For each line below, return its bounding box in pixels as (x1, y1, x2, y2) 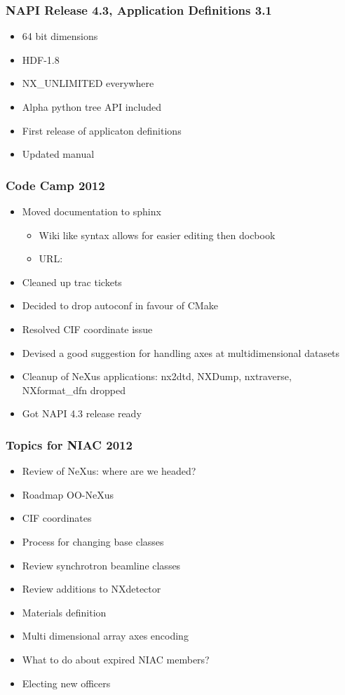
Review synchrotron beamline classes (22, 558, 181, 572)
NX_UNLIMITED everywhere (22, 76, 154, 90)
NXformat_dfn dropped (22, 382, 126, 397)
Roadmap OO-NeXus (22, 487, 114, 501)
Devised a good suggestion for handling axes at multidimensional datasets (22, 345, 340, 360)
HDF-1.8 (22, 52, 60, 67)
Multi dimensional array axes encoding (22, 628, 189, 643)
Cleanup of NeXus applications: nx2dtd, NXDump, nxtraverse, (22, 369, 292, 384)
